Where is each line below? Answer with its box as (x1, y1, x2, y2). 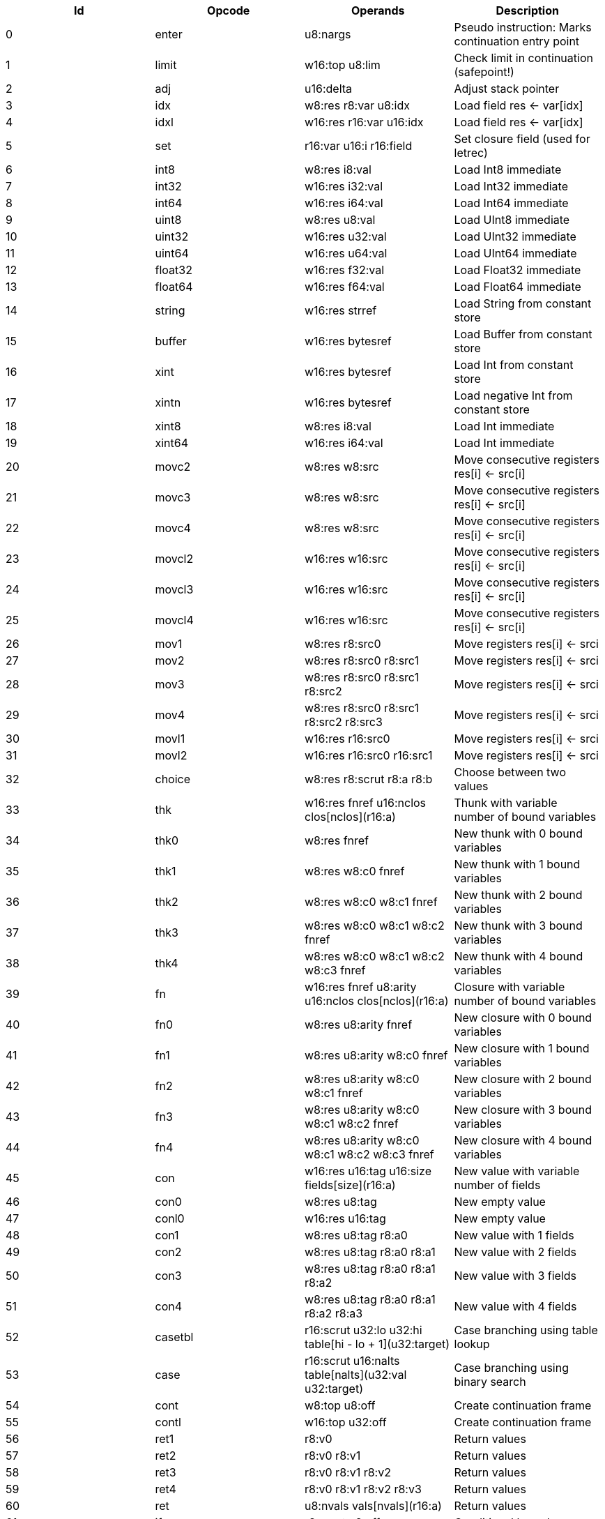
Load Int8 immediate (454, 163, 562, 176)
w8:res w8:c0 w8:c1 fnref (305, 895, 438, 909)
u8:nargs (305, 27, 351, 41)
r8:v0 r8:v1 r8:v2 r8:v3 (305, 1482, 422, 1496)
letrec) (454, 146, 488, 160)
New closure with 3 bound (454, 1103, 592, 1117)
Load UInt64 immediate (454, 246, 577, 260)
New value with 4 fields (454, 1299, 577, 1313)
